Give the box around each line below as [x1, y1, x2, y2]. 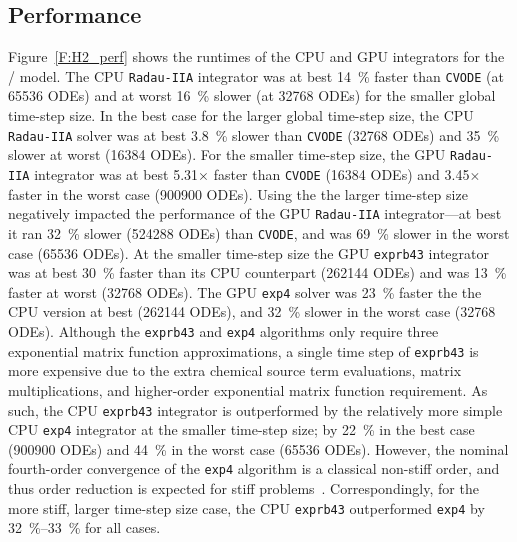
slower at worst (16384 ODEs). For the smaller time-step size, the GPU [8, 144, 446, 165]
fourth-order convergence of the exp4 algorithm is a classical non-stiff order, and [8, 458, 500, 479]
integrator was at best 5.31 [34, 163, 199, 184]
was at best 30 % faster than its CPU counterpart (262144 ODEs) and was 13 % [8, 262, 507, 283]
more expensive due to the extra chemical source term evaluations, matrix [8, 360, 462, 381]
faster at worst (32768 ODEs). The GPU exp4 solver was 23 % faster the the [8, 281, 482, 302]
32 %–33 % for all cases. [8, 517, 161, 538]
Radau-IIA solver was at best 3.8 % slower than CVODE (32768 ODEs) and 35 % [8, 124, 500, 145]
